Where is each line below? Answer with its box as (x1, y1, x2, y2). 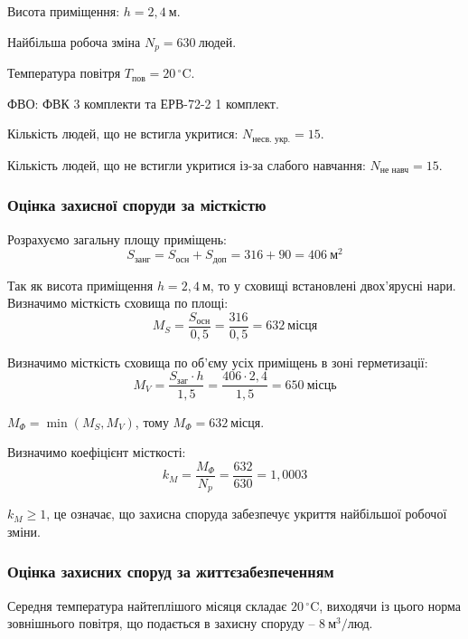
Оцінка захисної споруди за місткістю (7, 194, 267, 216)
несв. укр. (252, 134, 291, 144)
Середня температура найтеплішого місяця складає (7, 596, 287, 615)
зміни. (7, 521, 41, 540)
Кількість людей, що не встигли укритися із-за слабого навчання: (7, 155, 366, 174)
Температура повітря (7, 63, 121, 82)
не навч (379, 166, 409, 176)
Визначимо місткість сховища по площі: (7, 293, 229, 312)
